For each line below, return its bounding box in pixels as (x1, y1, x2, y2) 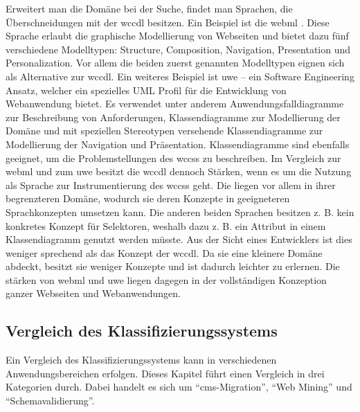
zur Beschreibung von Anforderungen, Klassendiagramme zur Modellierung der (6, 109, 341, 124)
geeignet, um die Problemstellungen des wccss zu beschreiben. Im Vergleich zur (6, 150, 341, 165)
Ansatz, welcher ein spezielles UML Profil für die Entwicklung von (6, 82, 287, 97)
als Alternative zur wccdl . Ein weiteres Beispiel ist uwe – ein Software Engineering (6, 69, 354, 83)
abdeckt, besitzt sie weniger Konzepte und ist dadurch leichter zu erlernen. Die (6, 259, 340, 274)
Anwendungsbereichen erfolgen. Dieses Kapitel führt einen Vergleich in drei (6, 366, 325, 380)
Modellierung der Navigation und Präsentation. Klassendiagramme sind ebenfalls (6, 136, 350, 151)
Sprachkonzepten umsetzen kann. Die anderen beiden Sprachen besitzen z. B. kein (6, 204, 354, 219)
